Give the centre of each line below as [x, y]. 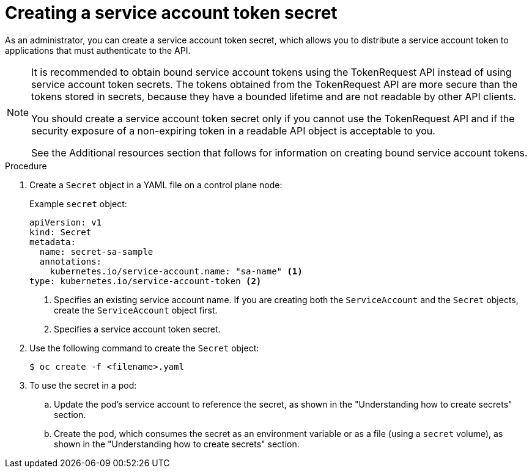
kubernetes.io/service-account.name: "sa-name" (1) [176, 271]
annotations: [71, 261]
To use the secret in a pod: [83, 385]
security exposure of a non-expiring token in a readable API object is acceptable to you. [233, 130]
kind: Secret [61, 232]
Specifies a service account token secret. [137, 329]
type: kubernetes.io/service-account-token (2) [146, 281]
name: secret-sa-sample [96, 251]
